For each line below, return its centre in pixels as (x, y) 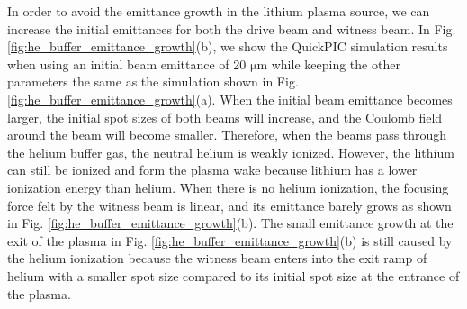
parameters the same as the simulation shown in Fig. (153, 82)
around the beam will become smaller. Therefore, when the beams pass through (227, 135)
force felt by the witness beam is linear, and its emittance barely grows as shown (229, 205)
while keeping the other (336, 64)
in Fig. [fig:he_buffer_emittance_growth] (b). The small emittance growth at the (230, 223)
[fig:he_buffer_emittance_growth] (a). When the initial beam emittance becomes (230, 99)
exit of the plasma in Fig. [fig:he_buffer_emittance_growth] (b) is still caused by (230, 240)
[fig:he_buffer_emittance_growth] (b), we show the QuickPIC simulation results (228, 46)
